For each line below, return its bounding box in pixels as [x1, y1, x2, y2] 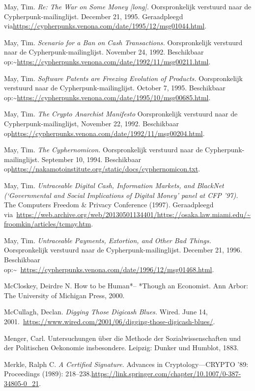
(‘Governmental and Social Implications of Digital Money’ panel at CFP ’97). [4, 190, 238, 200]
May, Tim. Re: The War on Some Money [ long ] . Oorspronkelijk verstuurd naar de [4, 1, 252, 11]
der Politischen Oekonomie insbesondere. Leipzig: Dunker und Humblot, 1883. [4, 342, 239, 353]
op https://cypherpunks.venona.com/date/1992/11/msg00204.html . [4, 128, 205, 138]
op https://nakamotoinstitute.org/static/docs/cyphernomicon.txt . [4, 164, 200, 174]
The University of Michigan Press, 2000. [4, 290, 125, 300]
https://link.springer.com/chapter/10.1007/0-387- [91, 368, 241, 379]
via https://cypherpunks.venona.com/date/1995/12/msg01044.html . [4, 21, 207, 31]
